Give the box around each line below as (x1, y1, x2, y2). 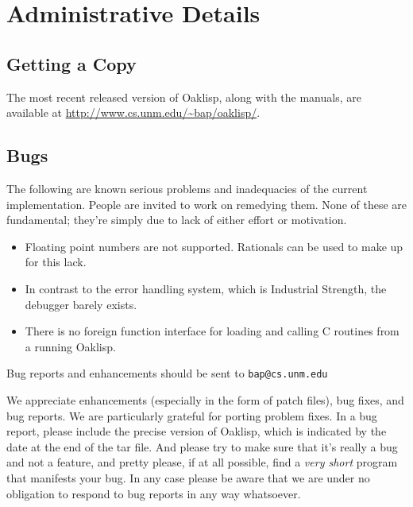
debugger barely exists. (25, 296, 137, 312)
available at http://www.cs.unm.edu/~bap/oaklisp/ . (6, 104, 261, 121)
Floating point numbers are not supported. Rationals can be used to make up (25, 238, 403, 254)
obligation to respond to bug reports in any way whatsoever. (6, 485, 301, 501)
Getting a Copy (6, 51, 137, 75)
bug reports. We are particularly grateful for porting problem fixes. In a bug (6, 407, 377, 424)
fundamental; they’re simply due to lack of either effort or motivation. (6, 211, 347, 228)
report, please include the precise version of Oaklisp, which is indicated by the (6, 423, 387, 439)
